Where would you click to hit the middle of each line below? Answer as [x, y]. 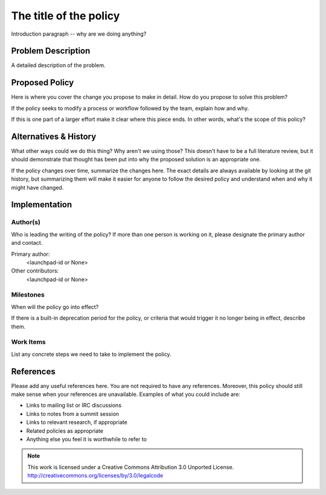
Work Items [28, 342]
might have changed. [37, 187]
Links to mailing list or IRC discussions [74, 406]
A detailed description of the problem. [58, 65]
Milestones [28, 295]
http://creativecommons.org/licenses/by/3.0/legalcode [95, 476]
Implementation [42, 205]
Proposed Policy [43, 82]
